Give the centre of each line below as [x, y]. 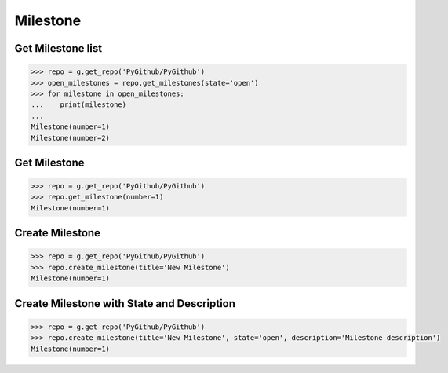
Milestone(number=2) [70, 138]
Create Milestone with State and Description [125, 304]
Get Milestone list [58, 48]
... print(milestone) [79, 105]
